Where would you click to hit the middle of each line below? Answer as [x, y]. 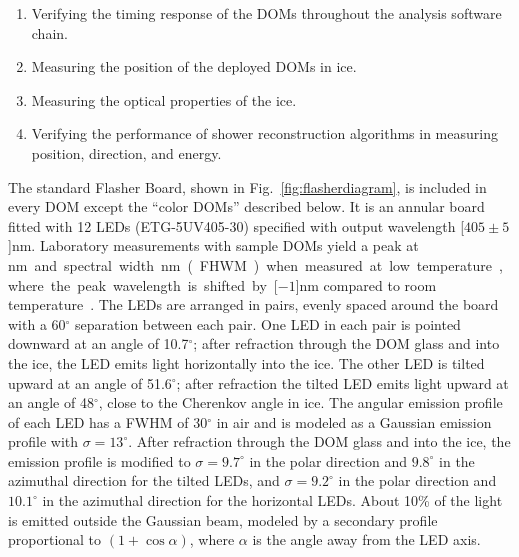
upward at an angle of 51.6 [90, 382]
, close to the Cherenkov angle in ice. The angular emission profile [300, 402]
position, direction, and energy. [126, 152]
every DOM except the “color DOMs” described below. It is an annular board [246, 206]
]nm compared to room [366, 284]
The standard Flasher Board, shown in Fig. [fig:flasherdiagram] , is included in [247, 186]
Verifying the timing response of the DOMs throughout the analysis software [266, 13]
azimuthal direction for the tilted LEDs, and [144, 480]
